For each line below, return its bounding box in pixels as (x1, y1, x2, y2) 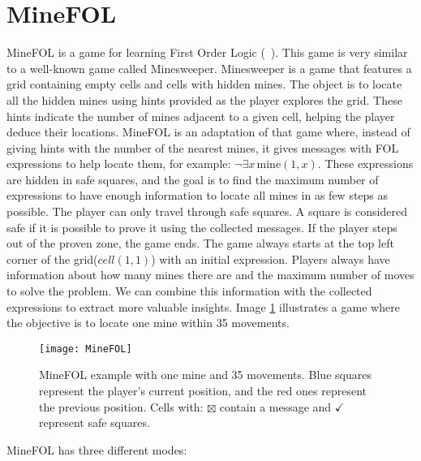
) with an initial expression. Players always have (151, 250, 390, 267)
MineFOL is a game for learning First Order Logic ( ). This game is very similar (6, 44, 408, 61)
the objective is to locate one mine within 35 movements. (6, 314, 290, 331)
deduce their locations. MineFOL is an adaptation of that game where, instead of (6, 123, 410, 140)
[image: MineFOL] (39, 343, 132, 355)
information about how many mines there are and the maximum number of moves (6, 266, 415, 283)
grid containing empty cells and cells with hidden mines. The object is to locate (6, 75, 402, 93)
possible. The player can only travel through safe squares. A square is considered (6, 203, 407, 220)
